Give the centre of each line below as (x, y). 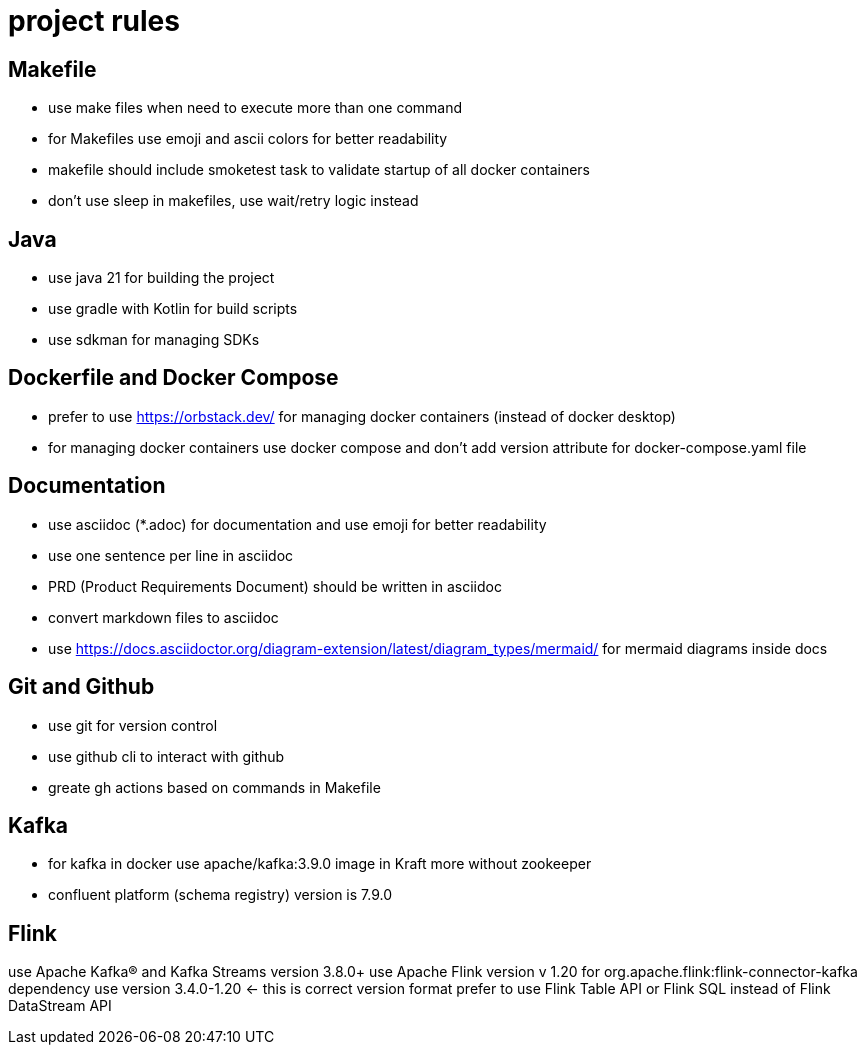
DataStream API (60, 1006)
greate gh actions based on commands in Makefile (214, 787)
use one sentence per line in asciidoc (171, 555)
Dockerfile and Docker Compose (173, 378)
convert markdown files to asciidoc (163, 617)
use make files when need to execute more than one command (255, 108)
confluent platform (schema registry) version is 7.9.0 (220, 895)
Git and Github (81, 687)
